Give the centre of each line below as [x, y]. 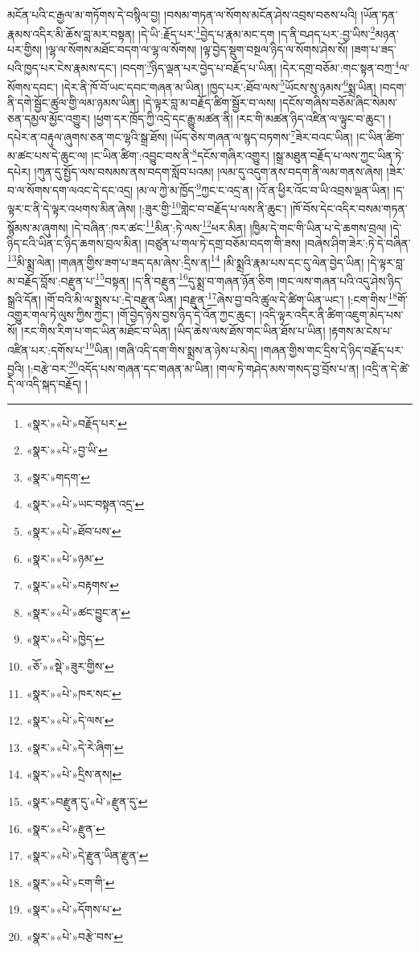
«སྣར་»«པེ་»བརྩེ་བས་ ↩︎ [75, 936]
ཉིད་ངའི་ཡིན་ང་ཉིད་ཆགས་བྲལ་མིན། [74, 242]
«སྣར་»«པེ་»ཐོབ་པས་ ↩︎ [74, 530]
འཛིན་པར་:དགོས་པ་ [46, 349]
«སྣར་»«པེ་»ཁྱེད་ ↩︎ [65, 639]
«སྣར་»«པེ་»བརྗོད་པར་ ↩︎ [76, 423]
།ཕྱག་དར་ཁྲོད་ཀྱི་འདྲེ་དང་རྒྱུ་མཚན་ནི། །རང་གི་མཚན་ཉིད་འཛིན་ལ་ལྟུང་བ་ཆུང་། [239, 118]
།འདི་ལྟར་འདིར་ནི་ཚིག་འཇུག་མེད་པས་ [331, 315]
